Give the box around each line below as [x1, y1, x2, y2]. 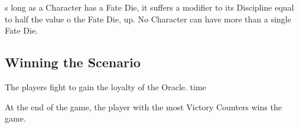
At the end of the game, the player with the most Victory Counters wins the [5, 100, 282, 113]
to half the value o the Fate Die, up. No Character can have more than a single [5, 12, 291, 25]
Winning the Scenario [5, 53, 141, 71]
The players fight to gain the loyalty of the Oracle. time [5, 80, 206, 93]
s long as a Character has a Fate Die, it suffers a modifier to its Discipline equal [5, 1, 294, 13]
